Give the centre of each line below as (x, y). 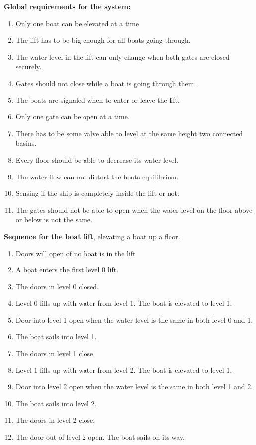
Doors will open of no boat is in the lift (76, 253)
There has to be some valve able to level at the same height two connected (129, 133)
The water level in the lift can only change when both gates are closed (123, 56)
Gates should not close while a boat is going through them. (106, 83)
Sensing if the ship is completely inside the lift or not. (97, 193)
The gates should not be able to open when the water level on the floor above (134, 210)
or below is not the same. (54, 220)
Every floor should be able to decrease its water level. (97, 159)
